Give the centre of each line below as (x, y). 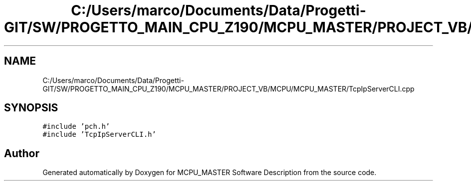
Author (22, 153)
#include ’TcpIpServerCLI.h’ (99, 135)
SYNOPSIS (31, 108)
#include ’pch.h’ (76, 127)
